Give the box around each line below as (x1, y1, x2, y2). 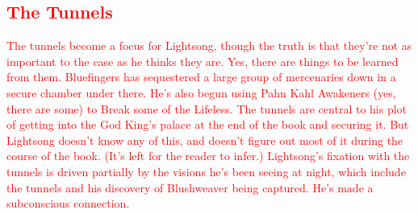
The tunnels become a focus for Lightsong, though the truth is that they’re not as (6, 37, 412, 54)
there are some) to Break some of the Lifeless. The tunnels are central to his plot (6, 100, 408, 117)
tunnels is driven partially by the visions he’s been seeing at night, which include (6, 163, 406, 179)
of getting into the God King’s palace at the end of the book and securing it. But (6, 116, 409, 133)
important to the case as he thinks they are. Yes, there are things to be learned (6, 52, 399, 69)
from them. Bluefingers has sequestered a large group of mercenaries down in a (6, 68, 396, 85)
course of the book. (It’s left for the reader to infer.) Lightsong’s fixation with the (6, 147, 410, 164)
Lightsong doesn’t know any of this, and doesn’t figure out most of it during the (6, 131, 403, 148)
